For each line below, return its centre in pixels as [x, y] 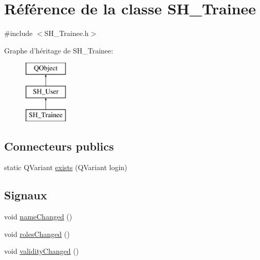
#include [18, 33]
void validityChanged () [42, 251]
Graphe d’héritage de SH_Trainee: [59, 50]
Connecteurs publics [59, 146]
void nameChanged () [38, 217]
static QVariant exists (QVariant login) [66, 167]
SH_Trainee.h [67, 33]
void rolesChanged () [37, 234]
